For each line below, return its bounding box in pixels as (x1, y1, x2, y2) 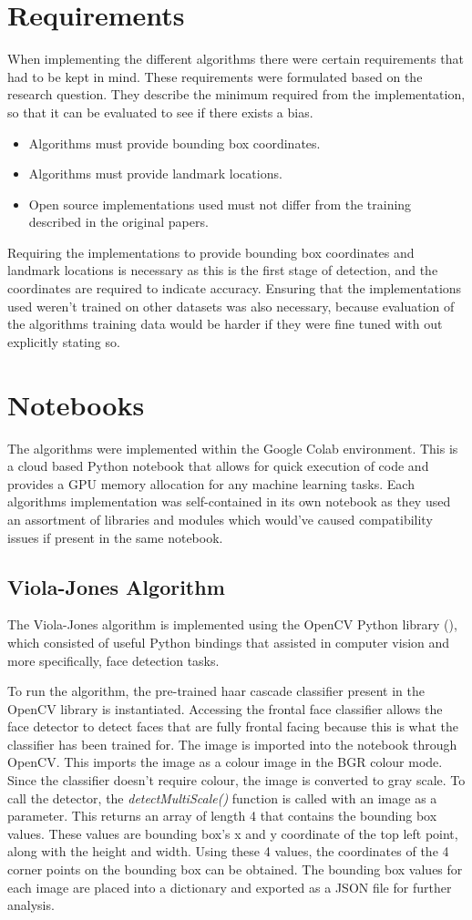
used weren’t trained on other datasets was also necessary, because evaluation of (7, 296, 455, 315)
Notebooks (7, 385, 145, 423)
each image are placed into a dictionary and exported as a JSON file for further (7, 877, 452, 896)
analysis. (7, 895, 55, 915)
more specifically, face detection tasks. (7, 650, 220, 670)
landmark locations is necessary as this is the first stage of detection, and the (7, 261, 438, 280)
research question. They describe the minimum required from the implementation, (7, 85, 466, 104)
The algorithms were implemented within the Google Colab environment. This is (7, 438, 458, 457)
